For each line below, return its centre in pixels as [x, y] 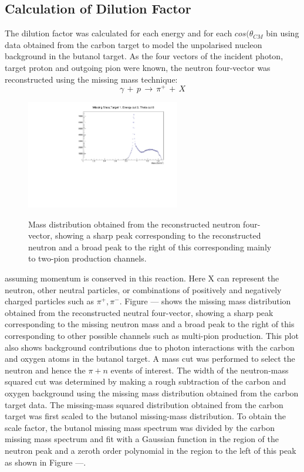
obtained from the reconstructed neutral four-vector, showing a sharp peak [139, 312]
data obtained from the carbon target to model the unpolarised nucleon [134, 44]
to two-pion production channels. [87, 258]
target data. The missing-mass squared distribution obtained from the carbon [144, 404]
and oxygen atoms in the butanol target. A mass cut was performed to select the [150, 359]
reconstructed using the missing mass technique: [91, 79]
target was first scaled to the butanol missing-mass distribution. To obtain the [146, 416]
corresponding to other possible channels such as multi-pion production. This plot [152, 335]
